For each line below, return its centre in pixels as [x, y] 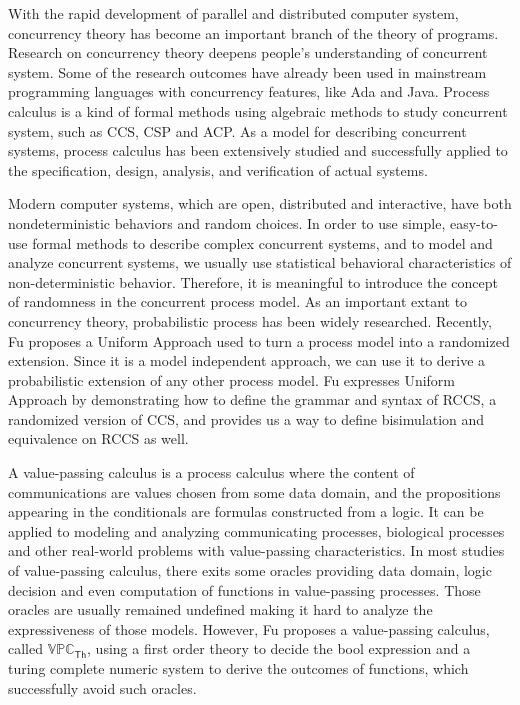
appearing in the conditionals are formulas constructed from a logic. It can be [246, 511]
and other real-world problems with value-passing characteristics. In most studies [256, 550]
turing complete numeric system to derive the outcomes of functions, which [238, 668]
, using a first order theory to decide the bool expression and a [279, 648]
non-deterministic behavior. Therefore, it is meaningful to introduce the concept [253, 281]
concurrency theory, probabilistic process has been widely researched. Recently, [250, 320]
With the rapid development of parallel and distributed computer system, [233, 13]
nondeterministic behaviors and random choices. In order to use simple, [227, 222]
